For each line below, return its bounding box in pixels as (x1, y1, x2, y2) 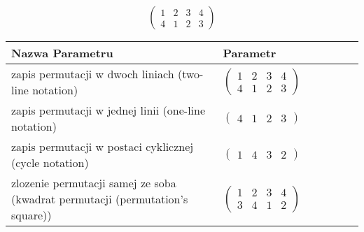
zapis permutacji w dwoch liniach (11, 66, 174, 82)
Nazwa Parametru (11, 45, 113, 61)
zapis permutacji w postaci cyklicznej (11, 138, 194, 155)
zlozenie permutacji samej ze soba (11, 175, 176, 191)
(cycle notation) (11, 154, 89, 171)
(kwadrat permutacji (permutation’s (11, 191, 188, 208)
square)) (11, 207, 52, 224)
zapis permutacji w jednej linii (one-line (11, 102, 206, 119)
